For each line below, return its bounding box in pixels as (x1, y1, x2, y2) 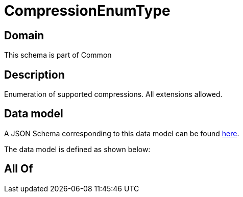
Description (4, 68, 65, 81)
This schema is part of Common (4, 51, 112, 60)
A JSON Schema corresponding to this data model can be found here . (4, 129, 239, 138)
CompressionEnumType (4, 2, 171, 19)
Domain (4, 29, 44, 42)
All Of (4, 162, 33, 176)
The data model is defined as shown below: (4, 144, 151, 154)
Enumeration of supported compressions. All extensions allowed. (4, 90, 223, 99)
